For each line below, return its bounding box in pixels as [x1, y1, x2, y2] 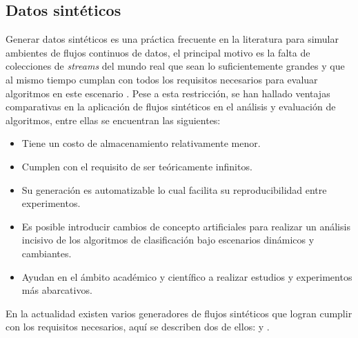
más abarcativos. [21, 283, 92, 297]
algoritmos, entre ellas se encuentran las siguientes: [6, 112, 221, 127]
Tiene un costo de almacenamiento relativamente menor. [21, 136, 261, 150]
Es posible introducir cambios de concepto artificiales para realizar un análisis [21, 219, 350, 233]
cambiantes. [21, 246, 72, 260]
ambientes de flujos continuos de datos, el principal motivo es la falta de [6, 45, 310, 59]
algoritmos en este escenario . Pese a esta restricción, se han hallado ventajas [6, 86, 330, 100]
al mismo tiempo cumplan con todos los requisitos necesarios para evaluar [6, 72, 318, 86]
